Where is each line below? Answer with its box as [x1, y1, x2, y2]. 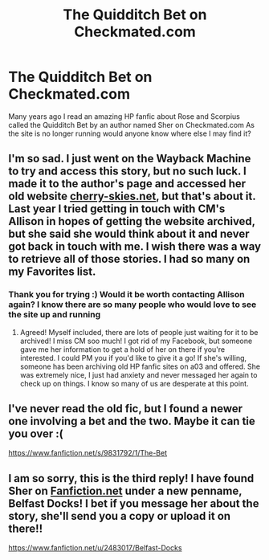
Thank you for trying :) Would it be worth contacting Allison [8, 289, 245, 300]
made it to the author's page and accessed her [8, 177, 247, 190]
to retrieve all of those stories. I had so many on [8, 252, 251, 266]
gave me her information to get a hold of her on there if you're [19, 344, 226, 354]
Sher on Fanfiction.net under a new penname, [8, 484, 243, 497]
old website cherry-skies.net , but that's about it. [8, 190, 256, 203]
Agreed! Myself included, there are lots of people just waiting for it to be [19, 327, 259, 337]
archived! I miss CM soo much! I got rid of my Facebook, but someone [19, 336, 253, 345]
